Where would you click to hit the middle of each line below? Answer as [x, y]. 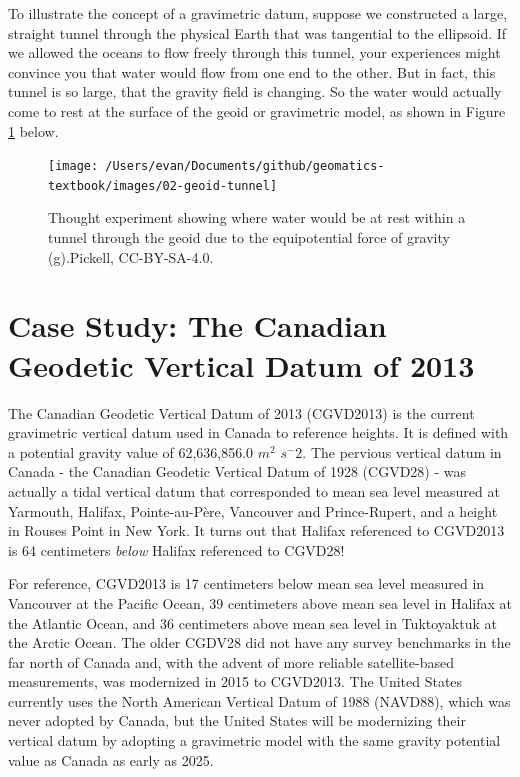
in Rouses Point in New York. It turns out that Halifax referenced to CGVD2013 [256, 530]
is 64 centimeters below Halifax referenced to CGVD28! [176, 549]
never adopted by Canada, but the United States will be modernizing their [237, 720]
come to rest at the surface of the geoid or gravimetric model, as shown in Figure [257, 110]
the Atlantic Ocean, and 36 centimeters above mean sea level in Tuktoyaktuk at [252, 622]
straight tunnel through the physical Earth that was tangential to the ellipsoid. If [257, 32]
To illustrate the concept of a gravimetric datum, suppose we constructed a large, [258, 13]
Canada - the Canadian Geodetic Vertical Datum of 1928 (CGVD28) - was [237, 471]
